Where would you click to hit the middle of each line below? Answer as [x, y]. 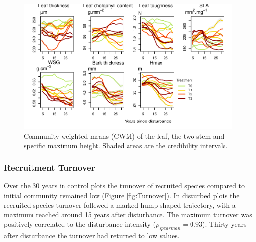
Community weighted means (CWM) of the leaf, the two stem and [124, 136]
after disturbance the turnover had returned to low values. [92, 235]
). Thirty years [224, 224]
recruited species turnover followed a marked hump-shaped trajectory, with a [120, 205]
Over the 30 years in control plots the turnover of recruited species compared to [125, 185]
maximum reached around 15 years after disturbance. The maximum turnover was [128, 214]
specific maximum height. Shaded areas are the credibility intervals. [126, 145]
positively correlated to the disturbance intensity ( [80, 224]
